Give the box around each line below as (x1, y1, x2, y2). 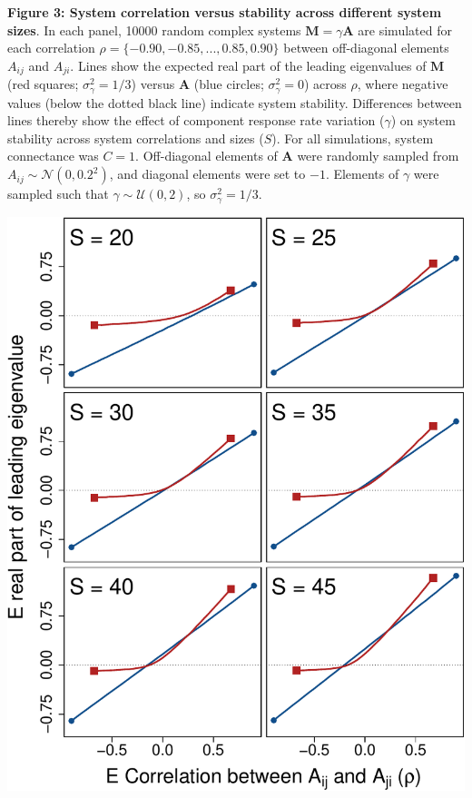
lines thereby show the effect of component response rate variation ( (7, 111, 385, 130)
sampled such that (7, 184, 109, 203)
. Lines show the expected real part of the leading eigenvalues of (70, 55, 427, 74)
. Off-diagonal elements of (135, 146, 278, 165)
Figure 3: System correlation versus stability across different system (7, 3, 442, 21)
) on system (390, 111, 456, 130)
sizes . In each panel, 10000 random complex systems (7, 20, 301, 39)
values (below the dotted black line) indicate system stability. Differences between (7, 93, 462, 112)
